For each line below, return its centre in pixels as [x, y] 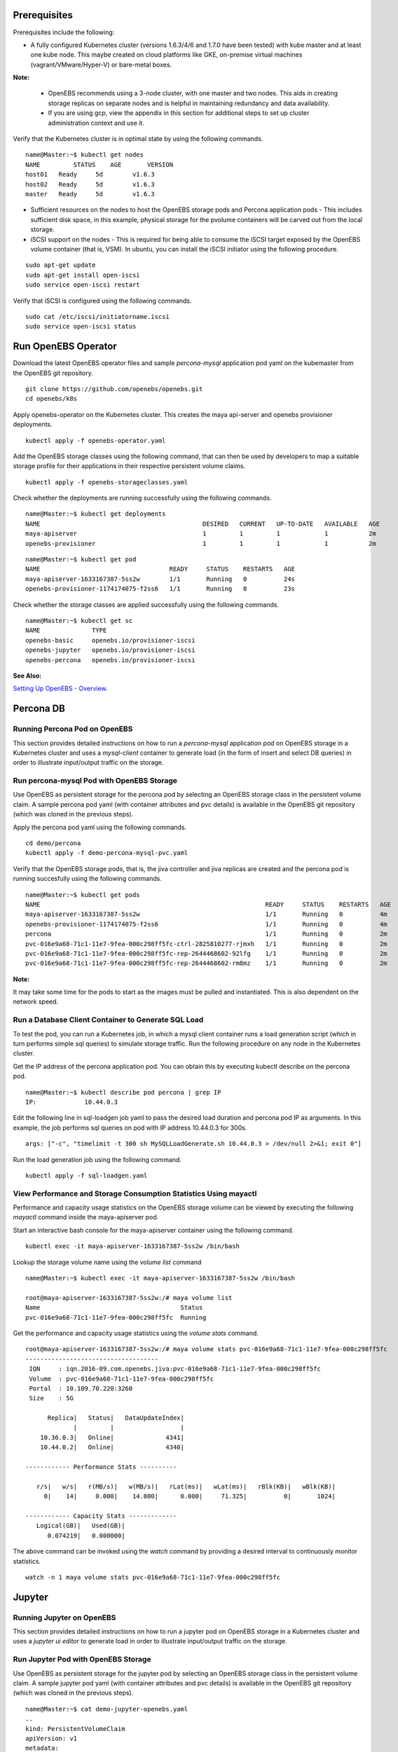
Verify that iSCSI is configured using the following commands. [102, 301]
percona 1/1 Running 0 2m [207, 934]
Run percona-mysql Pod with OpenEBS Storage [95, 781]
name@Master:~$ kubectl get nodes [84, 155]
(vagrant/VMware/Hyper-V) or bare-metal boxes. [101, 64]
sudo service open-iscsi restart [83, 285]
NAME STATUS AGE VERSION [99, 164]
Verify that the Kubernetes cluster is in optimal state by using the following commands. [138, 139]
